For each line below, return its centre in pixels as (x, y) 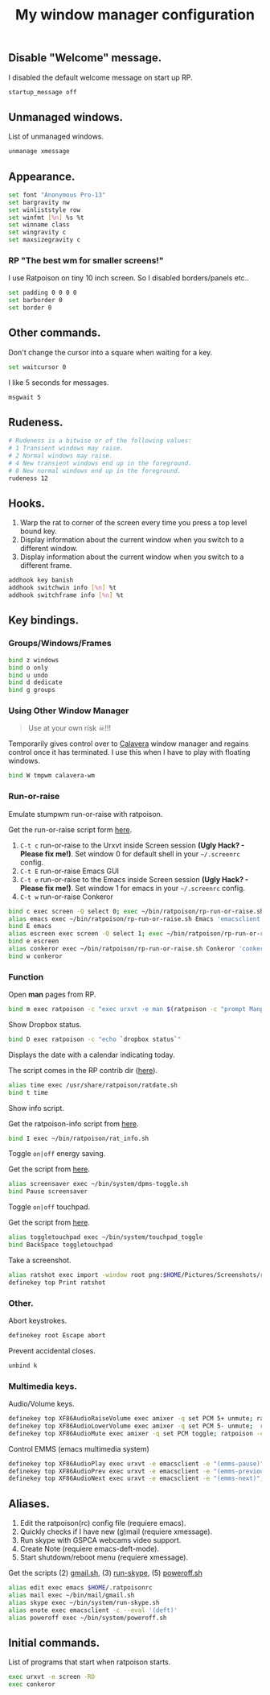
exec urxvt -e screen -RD (51, 1677)
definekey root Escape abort (57, 1335)
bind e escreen (34, 941)
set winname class (39, 225)
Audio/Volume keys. (41, 1404)
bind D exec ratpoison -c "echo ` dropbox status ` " (95, 1039)
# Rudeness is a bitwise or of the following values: (100, 441)
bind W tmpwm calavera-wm (51, 776)
